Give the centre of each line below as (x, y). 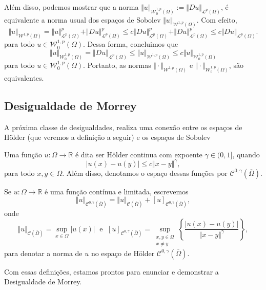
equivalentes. (24, 77)
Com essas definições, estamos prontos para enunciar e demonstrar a (111, 271)
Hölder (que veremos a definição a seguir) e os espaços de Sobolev (107, 137)
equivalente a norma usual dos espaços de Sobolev (83, 20)
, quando (246, 154)
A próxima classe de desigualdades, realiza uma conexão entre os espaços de (123, 127)
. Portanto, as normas (117, 65)
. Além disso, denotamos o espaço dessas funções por (145, 173)
